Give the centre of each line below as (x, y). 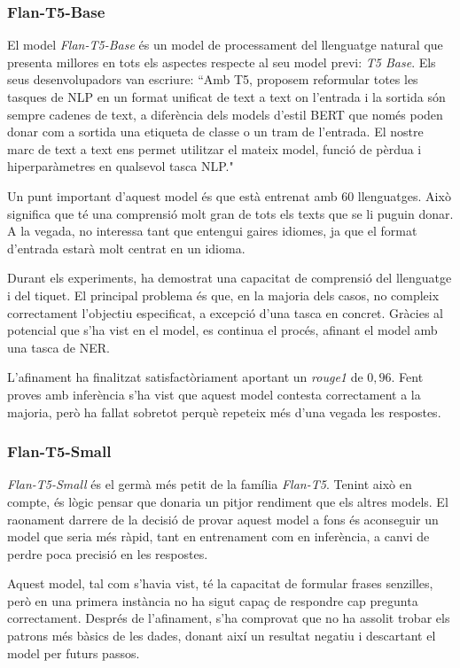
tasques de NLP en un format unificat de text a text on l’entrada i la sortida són (226, 97)
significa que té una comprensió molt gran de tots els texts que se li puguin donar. (230, 213)
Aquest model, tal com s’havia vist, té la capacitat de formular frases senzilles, (220, 583)
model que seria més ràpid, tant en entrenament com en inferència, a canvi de (218, 536)
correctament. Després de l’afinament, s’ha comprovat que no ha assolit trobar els (229, 618)
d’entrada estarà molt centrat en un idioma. (126, 248)
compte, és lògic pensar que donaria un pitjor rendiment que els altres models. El (228, 501)
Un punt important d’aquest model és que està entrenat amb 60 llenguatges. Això (229, 195)
